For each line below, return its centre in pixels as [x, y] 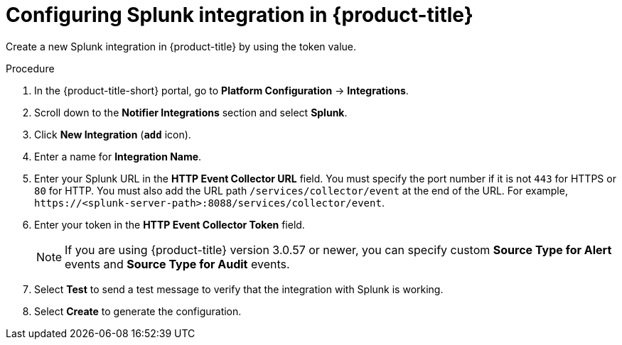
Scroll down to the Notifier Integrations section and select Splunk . [191, 112]
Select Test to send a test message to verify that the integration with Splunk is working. [239, 289]
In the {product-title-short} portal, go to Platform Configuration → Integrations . [221, 90]
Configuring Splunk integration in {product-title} [240, 15]
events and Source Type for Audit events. [177, 264]
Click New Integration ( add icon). [113, 134]
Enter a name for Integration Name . [118, 156]
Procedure [30, 68]
